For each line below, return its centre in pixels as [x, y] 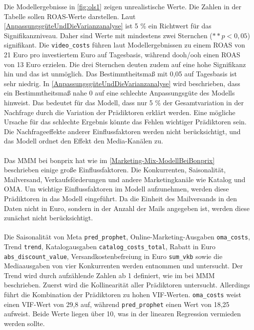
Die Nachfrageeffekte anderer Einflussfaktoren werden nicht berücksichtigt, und [122, 131]
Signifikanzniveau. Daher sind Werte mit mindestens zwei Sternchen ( [108, 35]
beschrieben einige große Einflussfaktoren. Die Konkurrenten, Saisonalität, [115, 170]
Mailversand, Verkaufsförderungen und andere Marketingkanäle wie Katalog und [125, 179]
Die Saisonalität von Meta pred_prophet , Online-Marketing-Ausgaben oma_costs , [127, 237]
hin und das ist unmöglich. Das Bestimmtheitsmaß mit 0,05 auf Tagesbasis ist [121, 74]
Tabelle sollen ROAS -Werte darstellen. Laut [70, 16]
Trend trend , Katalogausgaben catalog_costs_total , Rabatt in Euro [110, 246]
